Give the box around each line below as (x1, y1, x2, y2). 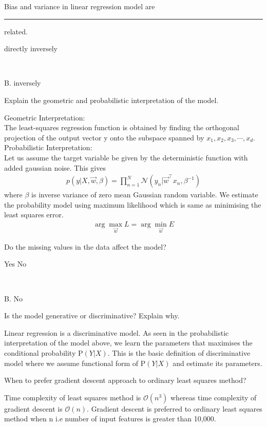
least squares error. (4, 209, 64, 220)
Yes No (4, 258, 27, 269)
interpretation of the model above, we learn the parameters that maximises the (4, 337, 253, 348)
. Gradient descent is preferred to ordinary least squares (87, 403, 262, 414)
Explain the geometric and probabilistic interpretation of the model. (4, 94, 219, 105)
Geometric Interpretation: (4, 112, 85, 123)
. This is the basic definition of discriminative (107, 347, 251, 358)
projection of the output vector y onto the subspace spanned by (4, 132, 204, 143)
